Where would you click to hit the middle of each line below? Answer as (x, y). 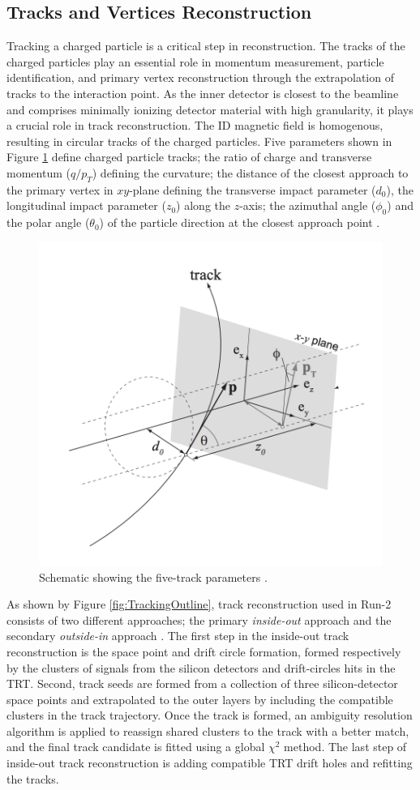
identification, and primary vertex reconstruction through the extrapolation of (200, 77)
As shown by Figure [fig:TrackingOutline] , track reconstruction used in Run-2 (199, 604)
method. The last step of (345, 747)
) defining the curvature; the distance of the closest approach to (250, 172)
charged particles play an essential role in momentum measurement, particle (195, 61)
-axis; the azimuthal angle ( (308, 205)
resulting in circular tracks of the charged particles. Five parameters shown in (199, 141)
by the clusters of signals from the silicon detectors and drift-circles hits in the (201, 667)
